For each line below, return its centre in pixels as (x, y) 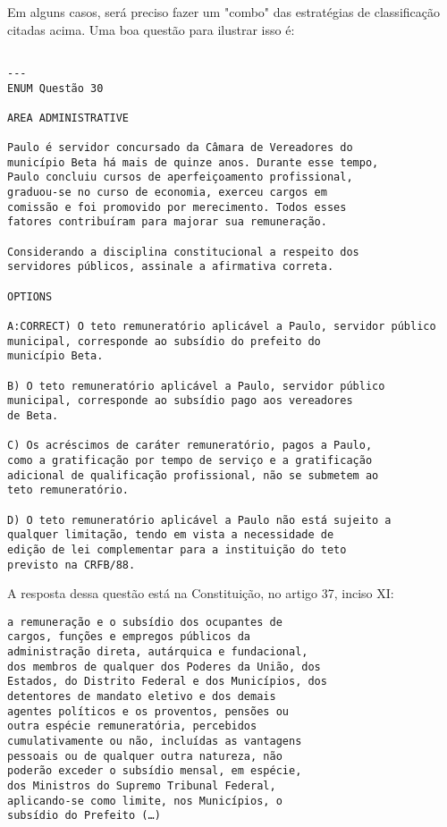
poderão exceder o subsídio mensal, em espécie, (155, 771)
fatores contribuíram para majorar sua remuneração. (167, 222)
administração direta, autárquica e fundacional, (158, 652)
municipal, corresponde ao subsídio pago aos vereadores (180, 401)
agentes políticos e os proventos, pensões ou (148, 711)
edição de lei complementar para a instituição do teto (177, 549)
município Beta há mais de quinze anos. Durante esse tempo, (193, 162)
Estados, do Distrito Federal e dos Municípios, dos (167, 682)
